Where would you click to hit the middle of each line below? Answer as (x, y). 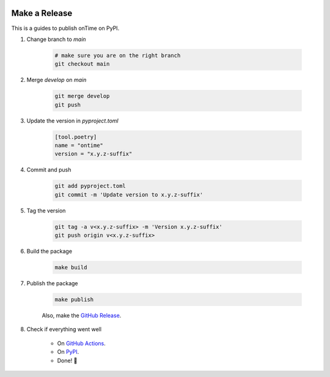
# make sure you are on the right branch (118, 55)
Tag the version (46, 211)
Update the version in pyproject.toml (72, 121)
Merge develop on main (57, 80)
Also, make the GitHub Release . (82, 316)
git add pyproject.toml (90, 186)
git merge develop (82, 96)
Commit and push (49, 170)
